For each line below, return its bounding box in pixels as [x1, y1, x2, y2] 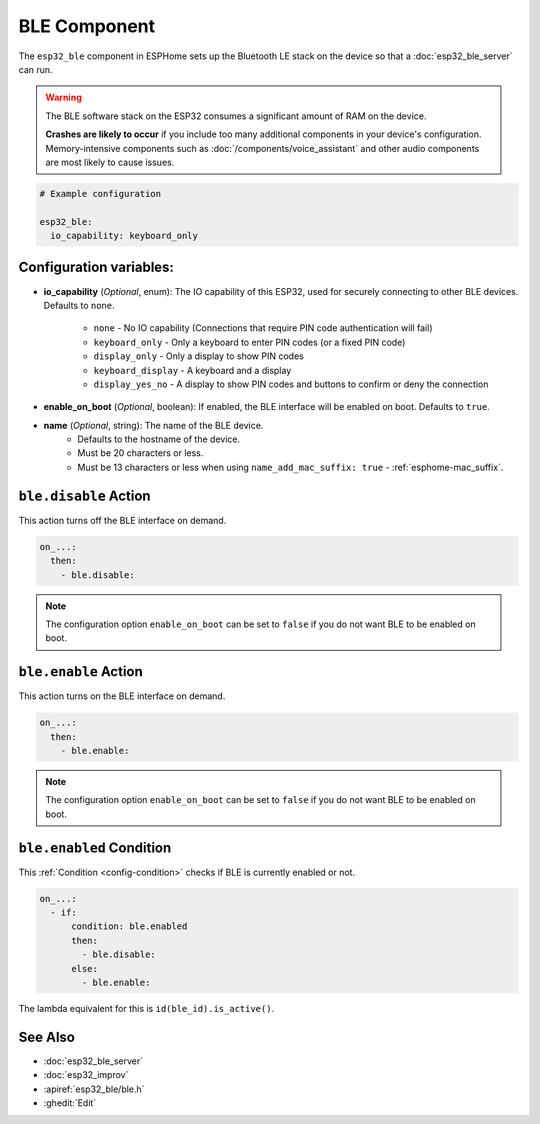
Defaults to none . [43, 299, 115, 311]
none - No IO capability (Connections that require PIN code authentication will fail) [93, 322, 433, 334]
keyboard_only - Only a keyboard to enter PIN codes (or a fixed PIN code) [93, 336, 406, 348]
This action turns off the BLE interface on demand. [18, 514, 227, 526]
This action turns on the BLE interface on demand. [18, 690, 226, 702]
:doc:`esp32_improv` [43, 1069, 129, 1081]
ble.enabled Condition [18, 839, 172, 856]
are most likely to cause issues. [45, 156, 175, 168]
